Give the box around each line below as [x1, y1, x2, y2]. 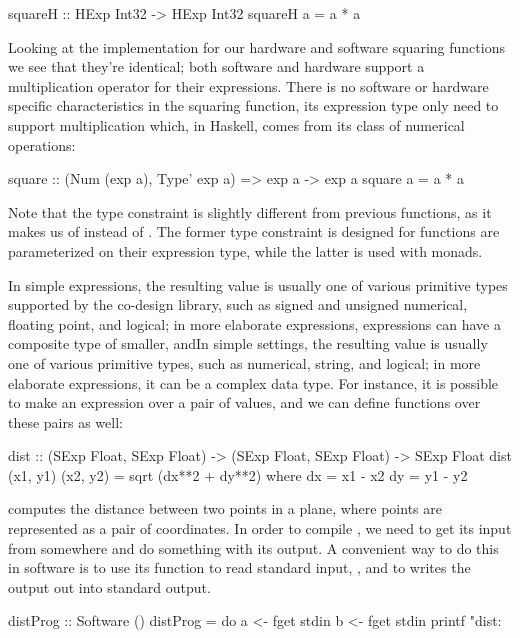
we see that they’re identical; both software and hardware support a [8, 56, 425, 77]
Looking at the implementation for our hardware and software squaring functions [8, 36, 505, 57]
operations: [8, 134, 76, 155]
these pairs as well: [8, 411, 123, 432]
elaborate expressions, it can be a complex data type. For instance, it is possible [8, 372, 499, 393]
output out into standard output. [8, 576, 211, 597]
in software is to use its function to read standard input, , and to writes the [8, 557, 471, 578]
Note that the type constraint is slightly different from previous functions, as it [8, 201, 492, 222]
